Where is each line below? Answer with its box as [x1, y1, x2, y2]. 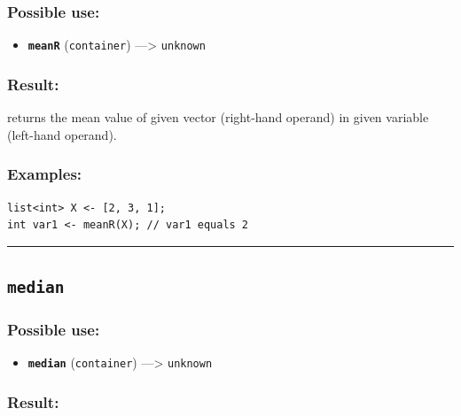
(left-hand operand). [7, 125, 117, 143]
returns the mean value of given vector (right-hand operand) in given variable [7, 108, 429, 127]
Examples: [7, 163, 82, 185]
